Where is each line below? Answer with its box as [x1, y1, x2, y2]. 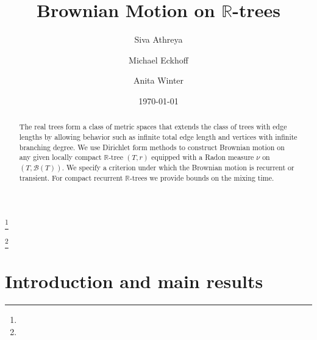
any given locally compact [19, 152, 102, 162]
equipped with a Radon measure [151, 152, 254, 162]
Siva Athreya [134, 33, 183, 46]
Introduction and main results [5, 269, 263, 294]
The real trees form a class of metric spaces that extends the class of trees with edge [19, 121, 287, 132]
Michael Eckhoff [129, 53, 188, 66]
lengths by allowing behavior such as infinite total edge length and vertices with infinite [19, 131, 297, 142]
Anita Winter [133, 74, 184, 87]
